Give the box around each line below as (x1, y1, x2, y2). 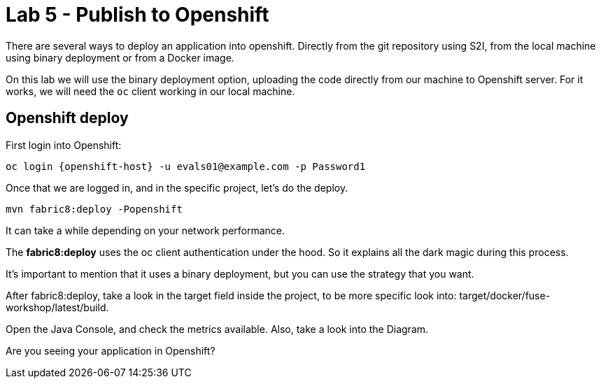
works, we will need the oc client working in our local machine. (6, 85, 295, 97)
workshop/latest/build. (6, 301, 109, 313)
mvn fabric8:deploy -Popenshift (6, 203, 183, 215)
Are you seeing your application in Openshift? (6, 344, 215, 357)
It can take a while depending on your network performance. (6, 224, 285, 236)
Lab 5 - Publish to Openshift (6, 3, 269, 27)
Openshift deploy (6, 109, 129, 127)
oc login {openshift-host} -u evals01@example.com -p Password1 (6, 160, 366, 172)
